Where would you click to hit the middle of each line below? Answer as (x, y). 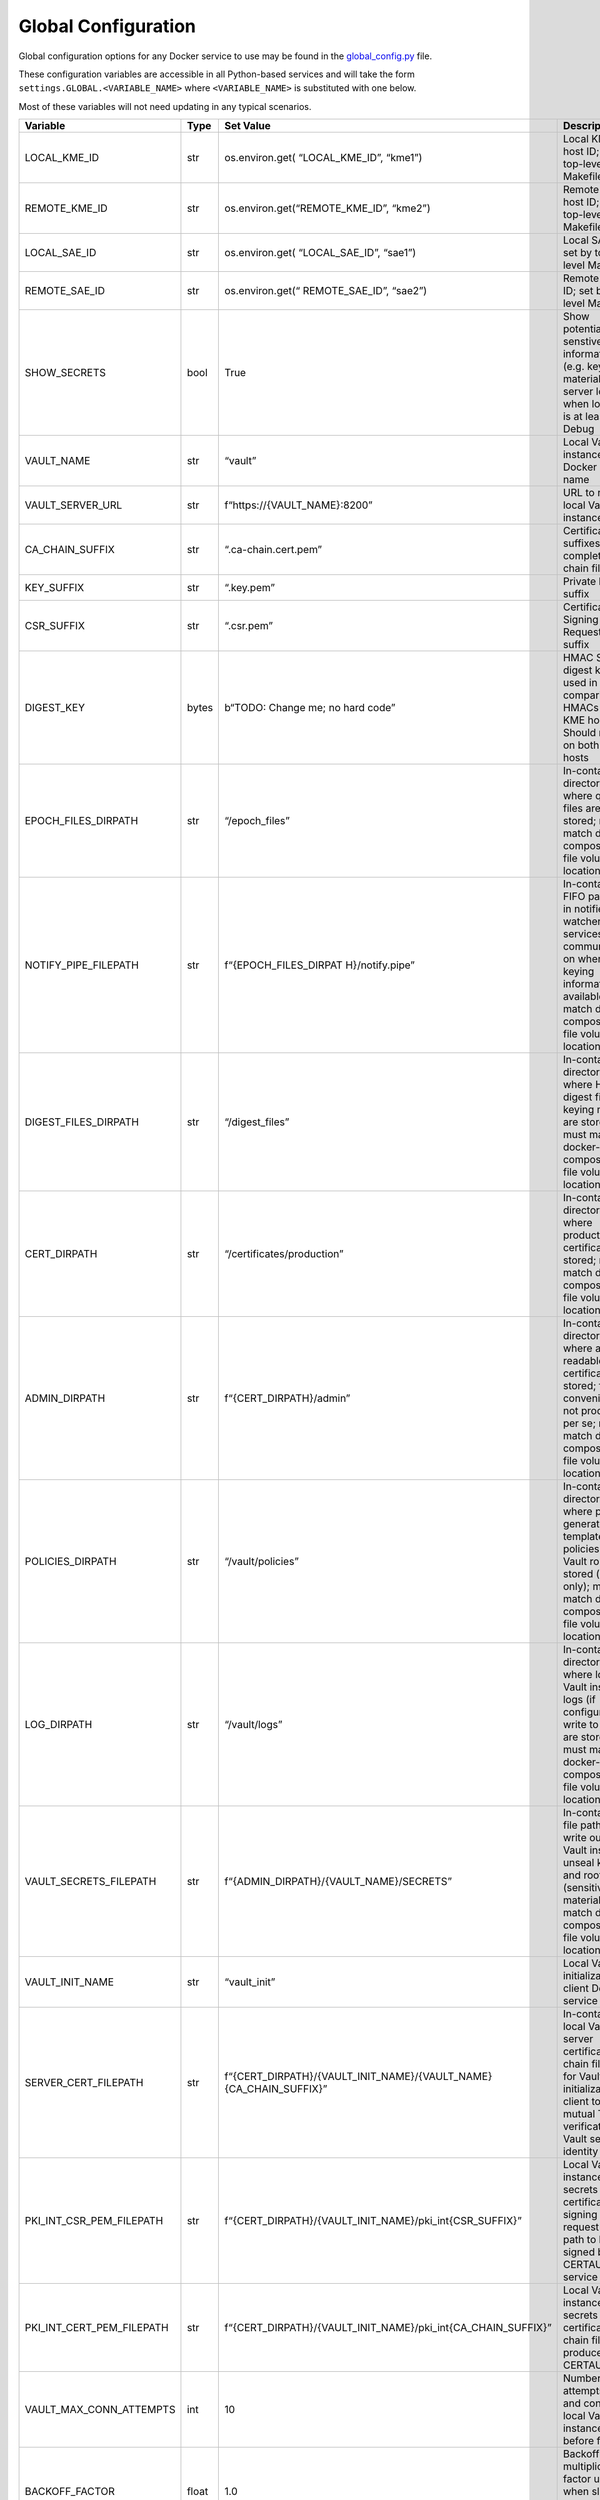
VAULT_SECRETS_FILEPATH (90, 1882)
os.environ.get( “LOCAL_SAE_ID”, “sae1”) (320, 253)
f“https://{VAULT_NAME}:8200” (299, 505)
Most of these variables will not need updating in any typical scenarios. (165, 106)
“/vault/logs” (253, 1725)
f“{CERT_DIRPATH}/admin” (287, 1398)
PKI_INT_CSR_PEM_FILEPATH (94, 2221)
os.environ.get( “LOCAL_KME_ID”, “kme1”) (323, 158)
